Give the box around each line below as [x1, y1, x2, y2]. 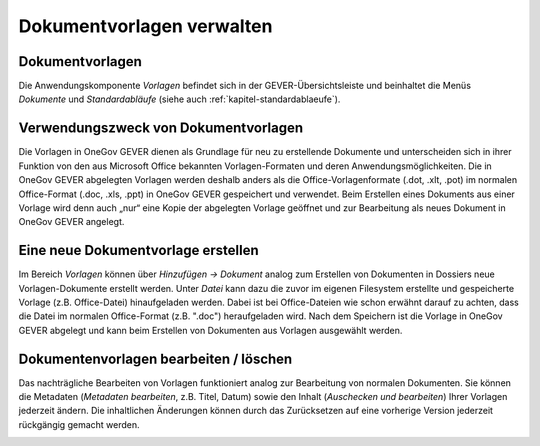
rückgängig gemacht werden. [18, 418, 140, 430]
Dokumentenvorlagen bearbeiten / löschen [18, 350, 293, 367]
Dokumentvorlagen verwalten [18, 15, 273, 37]
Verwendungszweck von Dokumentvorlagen [18, 120, 304, 137]
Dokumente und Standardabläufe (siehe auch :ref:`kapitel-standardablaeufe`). [18, 93, 341, 105]
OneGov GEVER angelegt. [18, 216, 125, 228]
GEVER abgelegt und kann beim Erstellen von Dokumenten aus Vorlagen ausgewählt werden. [18, 324, 403, 336]
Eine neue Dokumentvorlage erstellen [18, 242, 259, 259]
